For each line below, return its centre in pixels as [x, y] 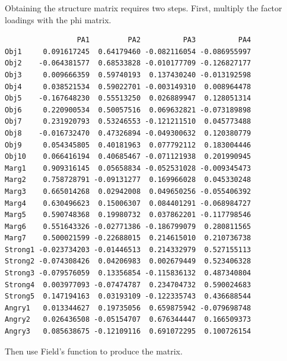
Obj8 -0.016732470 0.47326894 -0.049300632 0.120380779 [128, 133]
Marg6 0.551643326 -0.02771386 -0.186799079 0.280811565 [128, 226]
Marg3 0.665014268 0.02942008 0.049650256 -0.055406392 [128, 191]
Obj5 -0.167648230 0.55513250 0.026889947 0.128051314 [128, 98]
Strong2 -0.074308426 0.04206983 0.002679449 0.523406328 [128, 261]
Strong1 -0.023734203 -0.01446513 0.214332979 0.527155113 [128, 249]
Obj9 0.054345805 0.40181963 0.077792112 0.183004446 [128, 145]
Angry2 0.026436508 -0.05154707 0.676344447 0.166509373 [128, 320]
